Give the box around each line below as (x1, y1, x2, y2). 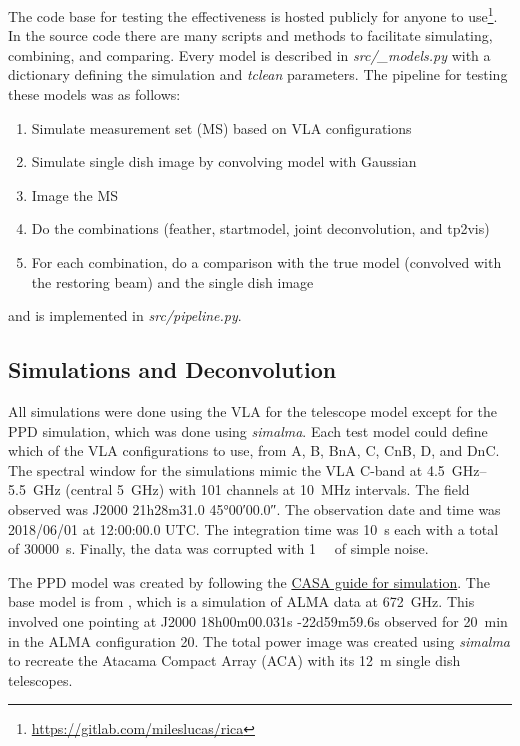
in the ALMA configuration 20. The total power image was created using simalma (8, 630, 510, 651)
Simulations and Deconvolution (8, 354, 337, 385)
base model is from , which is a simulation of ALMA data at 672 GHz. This (8, 591, 475, 612)
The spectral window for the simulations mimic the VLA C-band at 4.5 (8, 459, 445, 480)
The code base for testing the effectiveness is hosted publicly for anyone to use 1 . (8, 3, 498, 26)
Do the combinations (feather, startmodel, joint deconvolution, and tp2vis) (31, 218, 490, 239)
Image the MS (31, 184, 119, 205)
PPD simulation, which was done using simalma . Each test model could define (8, 420, 488, 441)
